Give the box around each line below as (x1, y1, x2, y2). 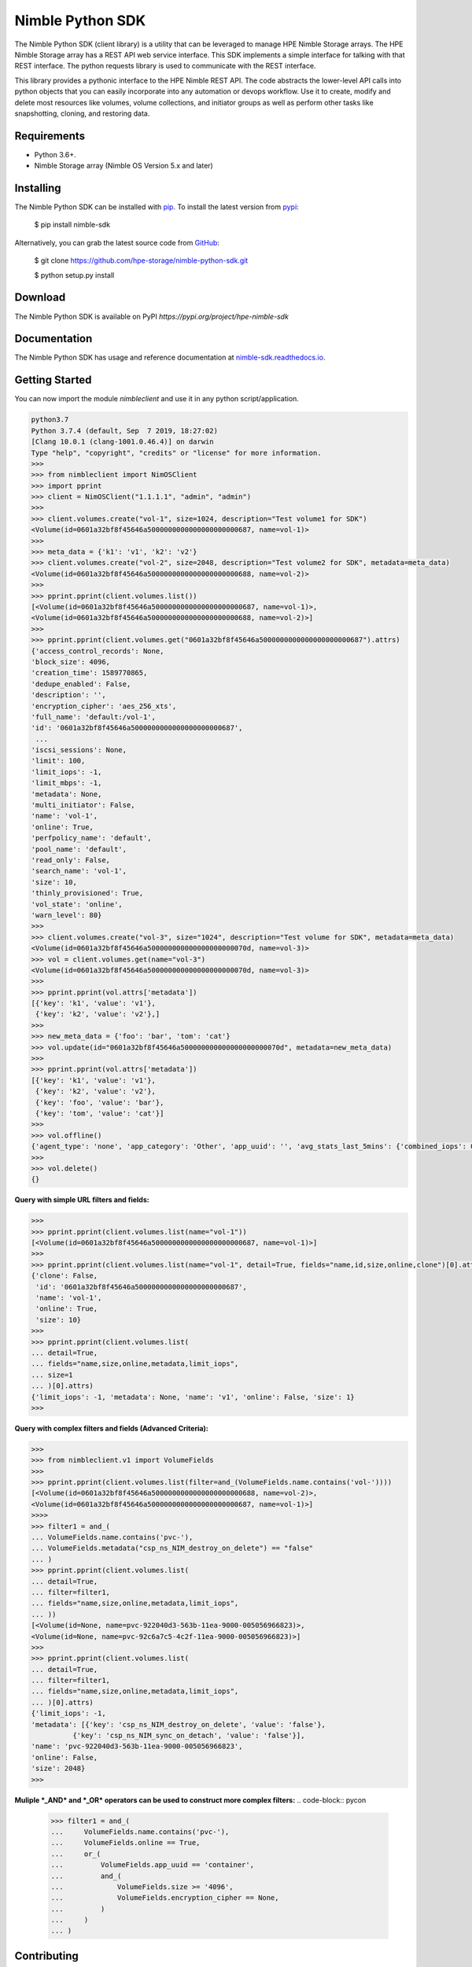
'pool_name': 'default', (31, 844, 127, 854)
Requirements (14, 129, 86, 142)
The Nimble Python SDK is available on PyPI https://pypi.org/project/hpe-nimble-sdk (14, 312, 289, 321)
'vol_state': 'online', (31, 899, 124, 909)
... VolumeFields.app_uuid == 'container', (50, 1861, 255, 1869)
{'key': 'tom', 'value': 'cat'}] (35, 1109, 164, 1117)
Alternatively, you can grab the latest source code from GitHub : (14, 238, 220, 247)
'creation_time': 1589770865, (31, 669, 148, 677)
